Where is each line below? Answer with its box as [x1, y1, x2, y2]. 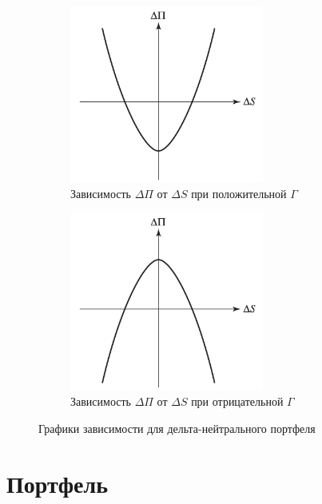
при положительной [191, 185, 287, 201]
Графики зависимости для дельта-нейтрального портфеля [38, 419, 316, 436]
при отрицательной [191, 393, 284, 410]
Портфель [6, 466, 109, 499]
